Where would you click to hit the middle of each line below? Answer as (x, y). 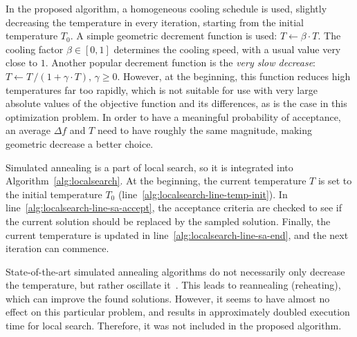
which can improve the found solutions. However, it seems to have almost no (168, 298)
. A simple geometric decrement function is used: (174, 36)
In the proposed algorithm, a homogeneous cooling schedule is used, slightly (166, 8)
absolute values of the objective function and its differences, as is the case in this (176, 103)
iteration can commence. (57, 248)
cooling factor (35, 49)
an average (28, 130)
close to (21, 62)
